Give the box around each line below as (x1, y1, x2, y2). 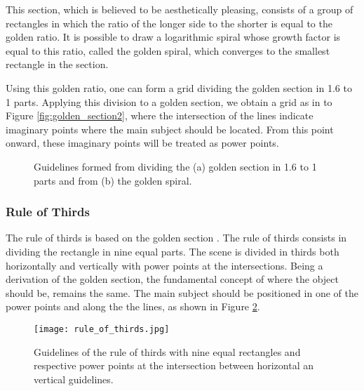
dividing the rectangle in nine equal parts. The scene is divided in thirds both (6, 244, 339, 258)
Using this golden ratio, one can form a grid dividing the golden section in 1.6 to (6, 80, 352, 95)
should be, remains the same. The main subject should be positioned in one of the (6, 285, 358, 300)
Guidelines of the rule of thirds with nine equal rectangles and (34, 344, 301, 359)
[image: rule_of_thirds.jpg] (34, 324, 170, 334)
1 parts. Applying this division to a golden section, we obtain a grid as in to (6, 94, 332, 109)
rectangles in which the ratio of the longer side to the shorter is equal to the (6, 15, 332, 30)
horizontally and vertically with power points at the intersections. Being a (6, 258, 323, 272)
